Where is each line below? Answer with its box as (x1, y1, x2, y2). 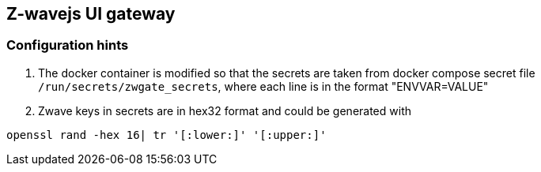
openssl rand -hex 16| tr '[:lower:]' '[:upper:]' (6, 128, 327, 141)
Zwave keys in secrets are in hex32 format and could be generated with (38, 103, 411, 118)
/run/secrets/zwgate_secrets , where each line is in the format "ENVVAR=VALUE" (38, 79, 489, 93)
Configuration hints (6, 37, 129, 54)
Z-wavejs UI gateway (6, 4, 176, 24)
